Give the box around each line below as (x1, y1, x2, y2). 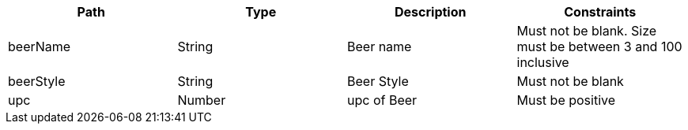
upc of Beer (347, 92, 418, 108)
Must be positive (516, 92, 616, 108)
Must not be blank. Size (516, 23, 657, 39)
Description (395, 4, 467, 20)
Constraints (564, 4, 637, 20)
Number (177, 92, 226, 108)
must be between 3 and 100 (516, 39, 682, 54)
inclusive (516, 54, 569, 70)
